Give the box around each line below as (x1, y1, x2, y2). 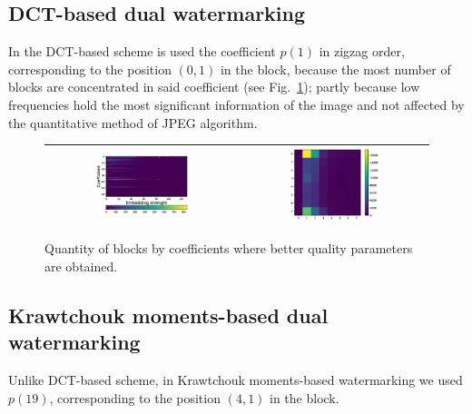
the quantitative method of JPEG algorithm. (8, 113, 258, 132)
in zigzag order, (319, 42, 405, 61)
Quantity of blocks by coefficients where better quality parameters (44, 239, 413, 258)
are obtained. (44, 257, 118, 275)
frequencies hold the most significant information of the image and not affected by (8, 94, 465, 113)
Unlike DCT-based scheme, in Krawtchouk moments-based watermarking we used (8, 370, 463, 389)
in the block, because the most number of (220, 59, 451, 78)
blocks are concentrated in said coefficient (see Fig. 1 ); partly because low (8, 77, 420, 96)
